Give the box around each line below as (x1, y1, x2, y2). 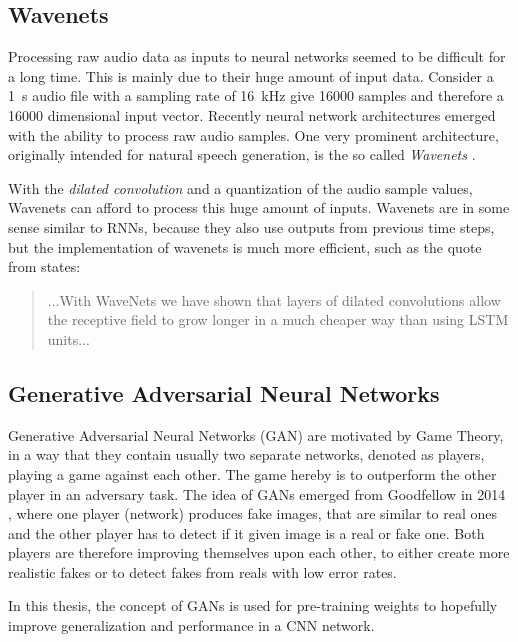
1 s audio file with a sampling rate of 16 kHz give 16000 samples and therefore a (8, 85, 504, 106)
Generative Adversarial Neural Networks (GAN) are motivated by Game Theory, (8, 424, 504, 445)
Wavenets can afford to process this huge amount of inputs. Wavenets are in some (8, 197, 510, 218)
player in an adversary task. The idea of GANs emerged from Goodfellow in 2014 (8, 483, 506, 504)
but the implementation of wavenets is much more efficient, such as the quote (8, 236, 482, 257)
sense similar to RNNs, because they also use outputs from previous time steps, (8, 216, 495, 237)
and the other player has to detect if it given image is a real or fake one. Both (8, 522, 485, 543)
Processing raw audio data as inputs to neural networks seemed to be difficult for (8, 46, 506, 67)
